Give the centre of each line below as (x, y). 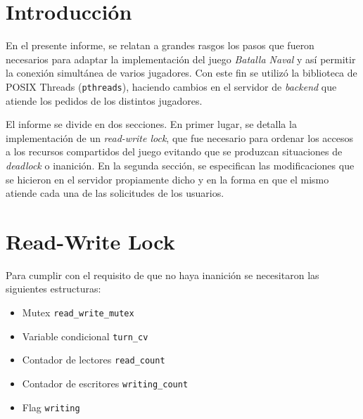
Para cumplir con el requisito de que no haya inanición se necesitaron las (163, 275)
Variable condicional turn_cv (85, 336)
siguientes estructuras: (53, 289)
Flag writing (51, 407)
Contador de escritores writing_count (105, 383)
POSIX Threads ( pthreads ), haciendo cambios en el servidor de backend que (171, 86)
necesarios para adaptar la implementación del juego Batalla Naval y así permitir (181, 59)
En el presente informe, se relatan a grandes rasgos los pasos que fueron (160, 45)
